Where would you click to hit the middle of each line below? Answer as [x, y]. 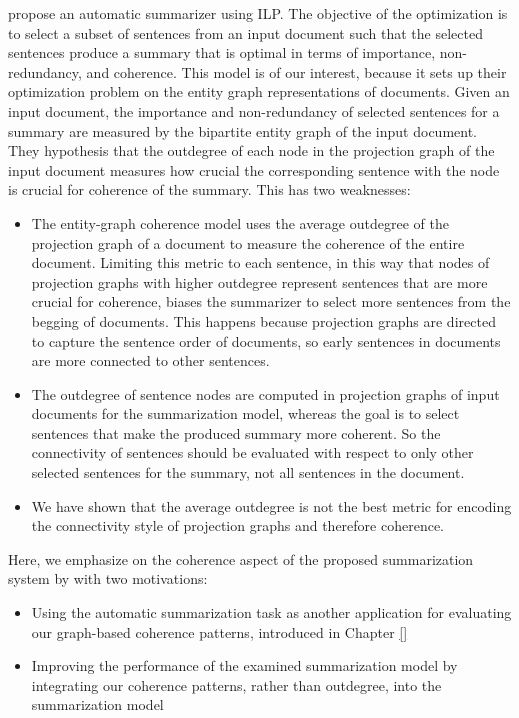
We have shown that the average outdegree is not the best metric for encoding [271, 505]
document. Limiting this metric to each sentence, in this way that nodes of [260, 262]
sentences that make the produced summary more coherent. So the [236, 432]
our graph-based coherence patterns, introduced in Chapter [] [219, 631]
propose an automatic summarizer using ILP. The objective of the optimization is [258, 13]
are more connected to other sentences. [150, 360]
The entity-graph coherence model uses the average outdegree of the [240, 222]
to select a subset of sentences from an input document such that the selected [245, 32]
